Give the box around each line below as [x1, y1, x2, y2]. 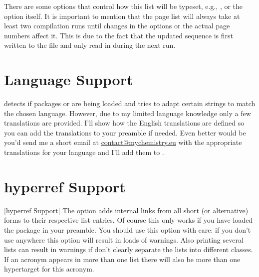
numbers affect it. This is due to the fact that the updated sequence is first [4, 30, 234, 40]
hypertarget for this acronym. [4, 264, 94, 274]
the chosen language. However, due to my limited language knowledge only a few [4, 108, 251, 118]
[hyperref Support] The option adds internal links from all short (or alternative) [4, 205, 249, 215]
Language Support [4, 69, 133, 90]
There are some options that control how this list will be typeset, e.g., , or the [4, 1, 243, 11]
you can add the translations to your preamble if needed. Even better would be [4, 127, 246, 138]
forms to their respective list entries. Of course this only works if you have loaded [4, 215, 253, 225]
